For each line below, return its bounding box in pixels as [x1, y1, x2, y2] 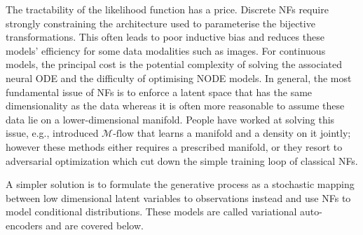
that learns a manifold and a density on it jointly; [137, 126, 351, 140]
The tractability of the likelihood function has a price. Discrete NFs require [6, 2, 329, 16]
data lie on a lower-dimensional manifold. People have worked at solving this [6, 112, 335, 126]
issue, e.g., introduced [6, 126, 99, 140]
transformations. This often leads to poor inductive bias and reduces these [6, 29, 324, 44]
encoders [6, 217, 43, 232]
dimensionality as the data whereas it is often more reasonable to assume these [6, 98, 345, 113]
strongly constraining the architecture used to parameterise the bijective [6, 15, 315, 30]
